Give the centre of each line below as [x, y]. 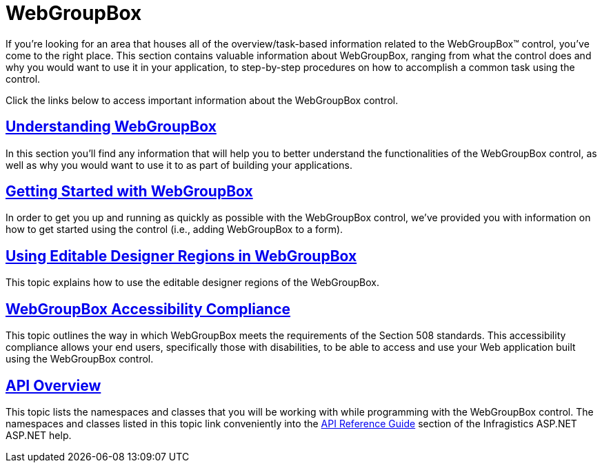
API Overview [53, 385]
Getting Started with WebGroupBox [129, 192]
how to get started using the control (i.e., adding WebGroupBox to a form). [174, 230]
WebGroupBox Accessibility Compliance [148, 309]
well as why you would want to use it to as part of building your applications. [179, 165]
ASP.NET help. [39, 435]
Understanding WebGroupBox [111, 127]
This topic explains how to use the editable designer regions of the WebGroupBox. [192, 283]
